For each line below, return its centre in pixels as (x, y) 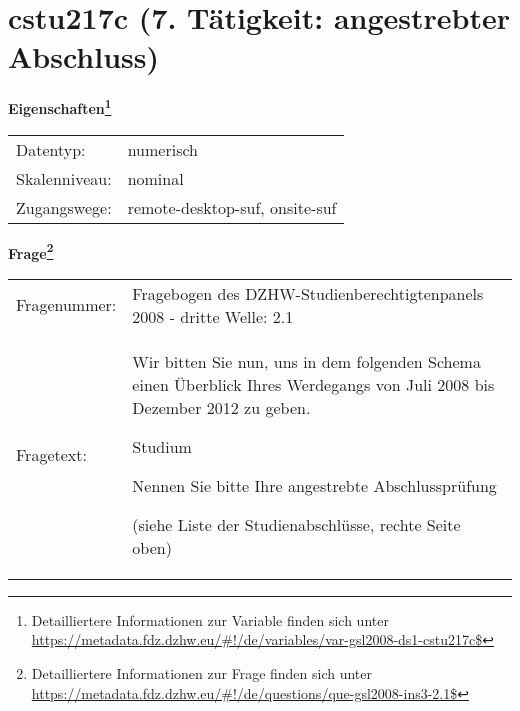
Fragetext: (51, 454)
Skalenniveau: (64, 178)
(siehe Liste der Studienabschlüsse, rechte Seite (296, 524)
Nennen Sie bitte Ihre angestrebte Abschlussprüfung (314, 485)
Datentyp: (51, 149)
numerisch (162, 149)
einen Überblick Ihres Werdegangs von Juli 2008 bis (313, 384)
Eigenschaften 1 (60, 106)
